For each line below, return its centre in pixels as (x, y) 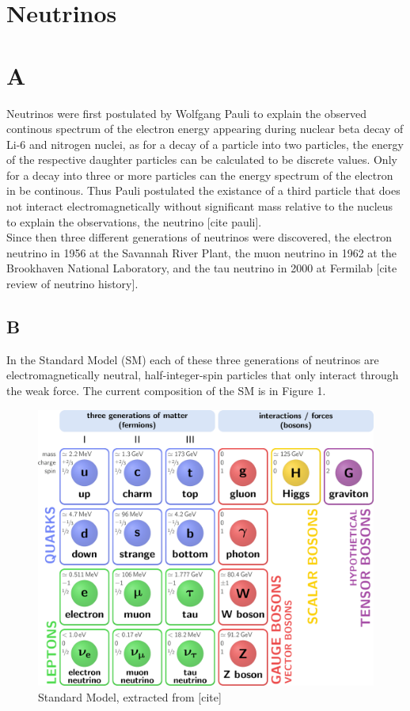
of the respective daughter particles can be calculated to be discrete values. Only (202, 160)
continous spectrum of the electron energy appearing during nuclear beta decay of (205, 129)
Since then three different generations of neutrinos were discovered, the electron (199, 237)
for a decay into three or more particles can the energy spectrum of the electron (200, 175)
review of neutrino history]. (72, 284)
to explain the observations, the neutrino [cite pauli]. (134, 221)
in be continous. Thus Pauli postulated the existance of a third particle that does (203, 190)
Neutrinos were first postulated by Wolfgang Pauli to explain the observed (186, 113)
